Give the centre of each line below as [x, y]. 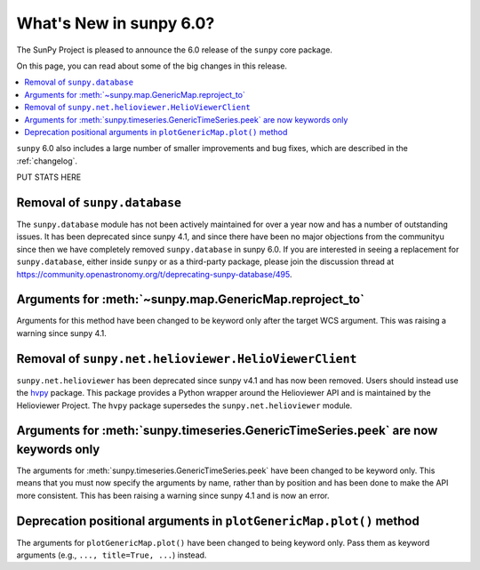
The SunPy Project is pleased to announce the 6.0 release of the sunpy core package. [175, 50]
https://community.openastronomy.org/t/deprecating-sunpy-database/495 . [154, 274]
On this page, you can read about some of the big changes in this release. [152, 66]
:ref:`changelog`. [47, 161]
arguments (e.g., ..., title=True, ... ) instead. [112, 555]
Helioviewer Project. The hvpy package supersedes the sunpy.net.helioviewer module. [184, 405]
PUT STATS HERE [49, 177]
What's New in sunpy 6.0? [116, 23]
